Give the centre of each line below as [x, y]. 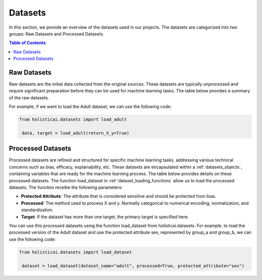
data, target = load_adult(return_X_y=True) [76, 133]
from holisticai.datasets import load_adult [73, 120]
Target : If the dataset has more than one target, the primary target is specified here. [105, 217]
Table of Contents [27, 43]
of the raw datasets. [29, 98]
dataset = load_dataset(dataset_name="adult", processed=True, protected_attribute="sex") [133, 266]
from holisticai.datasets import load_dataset [75, 252]
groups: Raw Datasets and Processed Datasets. [57, 34]
